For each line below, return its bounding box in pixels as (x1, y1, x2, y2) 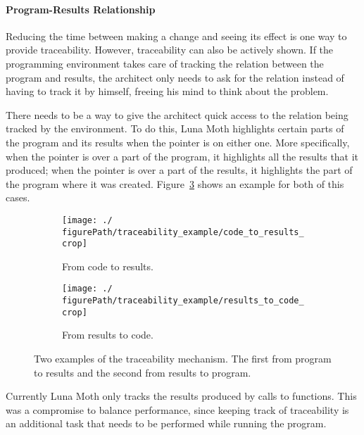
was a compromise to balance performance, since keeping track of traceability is (6, 402, 349, 417)
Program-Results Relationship (6, 1, 156, 16)
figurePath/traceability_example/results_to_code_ (62, 296, 304, 306)
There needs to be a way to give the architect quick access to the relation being (6, 107, 349, 122)
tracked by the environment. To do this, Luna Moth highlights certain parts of (6, 121, 344, 136)
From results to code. (62, 327, 153, 342)
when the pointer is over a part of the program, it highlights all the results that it (6, 149, 359, 163)
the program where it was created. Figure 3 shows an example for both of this (6, 176, 344, 191)
